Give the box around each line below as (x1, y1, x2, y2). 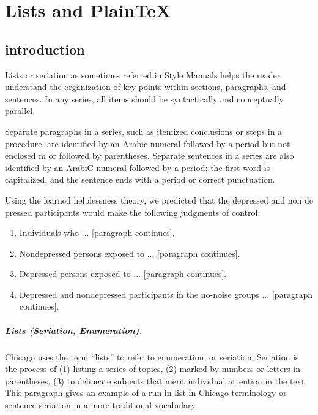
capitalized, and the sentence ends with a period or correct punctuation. (5, 173, 275, 186)
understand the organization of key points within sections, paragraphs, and (5, 80, 286, 93)
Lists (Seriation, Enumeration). (5, 324, 142, 337)
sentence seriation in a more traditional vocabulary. (5, 398, 198, 411)
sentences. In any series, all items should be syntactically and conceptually (5, 92, 284, 105)
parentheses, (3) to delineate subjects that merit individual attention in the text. (5, 374, 308, 387)
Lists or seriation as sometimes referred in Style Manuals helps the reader (5, 68, 281, 81)
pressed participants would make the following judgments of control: (5, 205, 261, 218)
